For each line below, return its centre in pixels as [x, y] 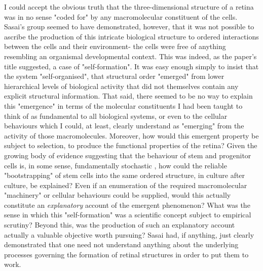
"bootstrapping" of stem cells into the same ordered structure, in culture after [125, 175]
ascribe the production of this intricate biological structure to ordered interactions [131, 36]
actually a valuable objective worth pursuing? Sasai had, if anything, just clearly [129, 234]
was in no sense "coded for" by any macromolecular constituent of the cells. [121, 16]
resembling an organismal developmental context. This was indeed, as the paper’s [130, 56]
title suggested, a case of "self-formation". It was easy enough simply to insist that [131, 66]
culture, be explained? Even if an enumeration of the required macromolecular [126, 185]
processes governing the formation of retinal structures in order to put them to [126, 254]
